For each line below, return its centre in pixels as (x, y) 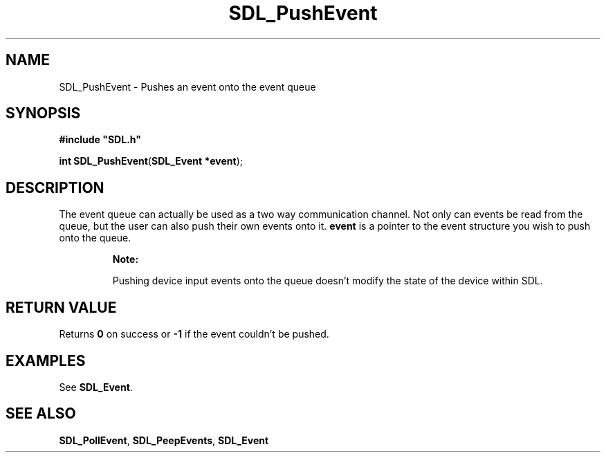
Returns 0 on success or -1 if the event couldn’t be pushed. (194, 334)
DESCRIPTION (55, 187)
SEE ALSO (41, 414)
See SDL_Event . (96, 387)
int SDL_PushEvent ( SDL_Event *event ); (151, 161)
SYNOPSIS (43, 113)
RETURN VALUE (61, 307)
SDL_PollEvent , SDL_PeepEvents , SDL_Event (164, 440)
